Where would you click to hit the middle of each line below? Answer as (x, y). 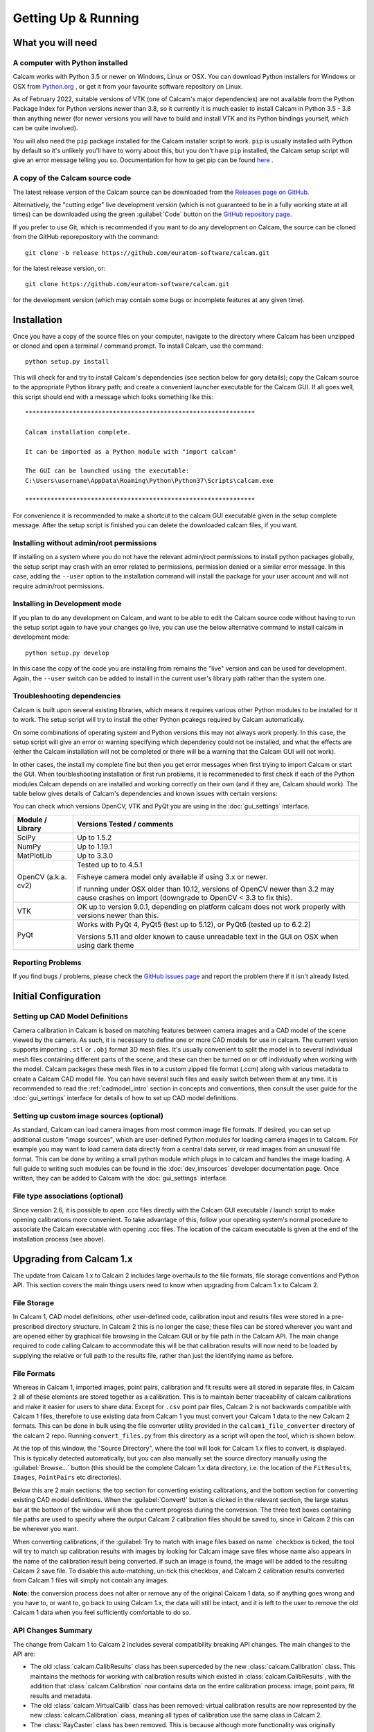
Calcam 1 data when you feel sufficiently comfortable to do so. (102, 1612)
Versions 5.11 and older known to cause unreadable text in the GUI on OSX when (208, 937)
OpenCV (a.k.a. (42, 876)
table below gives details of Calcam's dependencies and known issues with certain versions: (145, 793)
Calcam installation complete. (78, 432)
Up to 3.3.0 (95, 856)
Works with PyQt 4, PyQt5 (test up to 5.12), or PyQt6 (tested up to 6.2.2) (194, 924)
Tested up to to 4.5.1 (110, 865)
